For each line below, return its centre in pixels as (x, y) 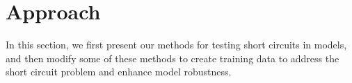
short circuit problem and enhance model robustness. (119, 72)
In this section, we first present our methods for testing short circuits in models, (176, 45)
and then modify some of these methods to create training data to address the (173, 58)
